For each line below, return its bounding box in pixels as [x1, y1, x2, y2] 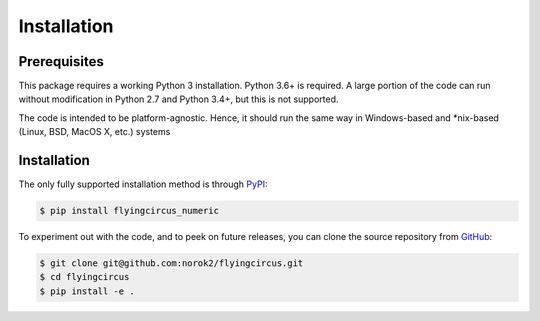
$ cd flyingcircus [39, 271, 130, 283]
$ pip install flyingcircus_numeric [39, 205, 220, 217]
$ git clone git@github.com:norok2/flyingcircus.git [39, 258, 304, 269]
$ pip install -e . [39, 285, 135, 297]
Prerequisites [18, 53, 104, 70]
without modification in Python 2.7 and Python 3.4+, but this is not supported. [18, 93, 339, 105]
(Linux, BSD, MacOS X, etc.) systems [18, 126, 171, 138]
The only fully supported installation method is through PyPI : [18, 178, 268, 190]
